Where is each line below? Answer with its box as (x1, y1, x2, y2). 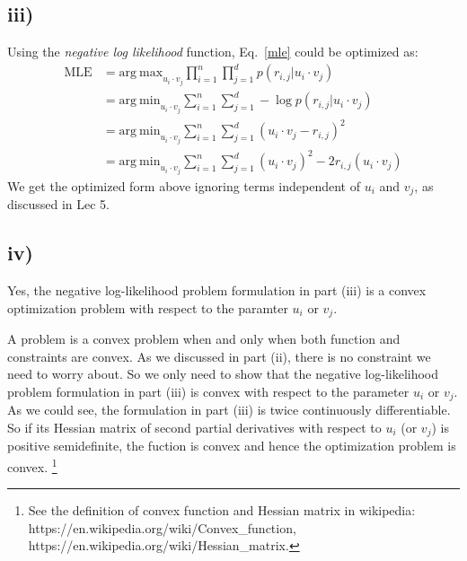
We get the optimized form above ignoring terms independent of (7, 176, 360, 195)
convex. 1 (7, 454, 57, 476)
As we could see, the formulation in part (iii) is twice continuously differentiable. (7, 400, 451, 419)
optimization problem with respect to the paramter (7, 298, 288, 317)
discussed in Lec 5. (7, 195, 110, 214)
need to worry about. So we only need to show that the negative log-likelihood (7, 364, 439, 383)
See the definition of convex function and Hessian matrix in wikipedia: (28, 501, 416, 520)
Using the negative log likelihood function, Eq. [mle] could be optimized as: (7, 42, 419, 61)
